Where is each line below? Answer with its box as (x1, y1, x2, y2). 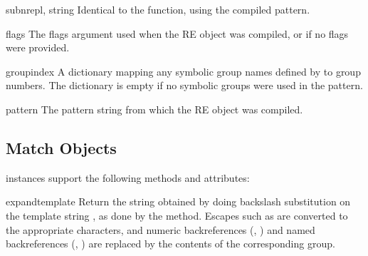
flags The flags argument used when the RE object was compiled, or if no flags (6, 26, 349, 41)
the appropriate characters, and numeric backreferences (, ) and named (6, 222, 315, 237)
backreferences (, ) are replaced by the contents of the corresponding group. (6, 236, 335, 251)
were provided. (6, 40, 70, 55)
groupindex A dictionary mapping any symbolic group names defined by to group (6, 63, 361, 78)
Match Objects (6, 136, 117, 158)
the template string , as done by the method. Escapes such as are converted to (6, 208, 348, 222)
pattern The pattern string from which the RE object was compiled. (6, 101, 303, 116)
